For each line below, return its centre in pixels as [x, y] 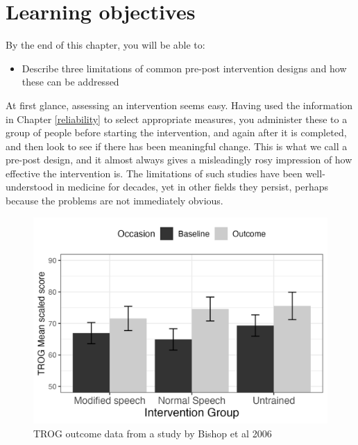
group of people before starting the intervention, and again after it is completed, [176, 132]
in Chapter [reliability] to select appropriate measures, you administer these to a [177, 119]
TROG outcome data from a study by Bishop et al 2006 [153, 433]
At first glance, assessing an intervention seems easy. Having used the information [179, 105]
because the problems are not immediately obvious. [114, 201]
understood [29, 187]
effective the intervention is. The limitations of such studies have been [154, 173]
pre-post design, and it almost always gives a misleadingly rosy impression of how [179, 160]
